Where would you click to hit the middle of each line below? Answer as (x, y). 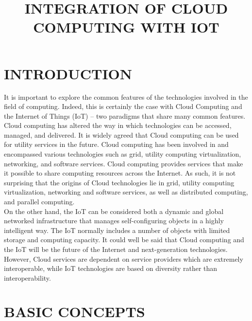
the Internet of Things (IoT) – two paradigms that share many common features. (125, 116)
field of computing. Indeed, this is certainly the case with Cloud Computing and (123, 106)
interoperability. (27, 277)
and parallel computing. (39, 202)
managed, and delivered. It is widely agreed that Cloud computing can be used (121, 134)
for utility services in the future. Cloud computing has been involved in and (116, 144)
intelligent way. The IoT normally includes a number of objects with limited (117, 230)
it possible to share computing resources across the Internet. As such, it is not (120, 173)
